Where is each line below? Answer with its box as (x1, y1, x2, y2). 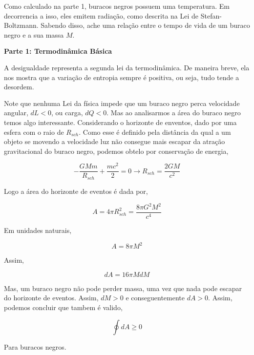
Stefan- (200, 10, 222, 21)
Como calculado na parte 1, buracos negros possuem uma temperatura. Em (4, 1, 230, 11)
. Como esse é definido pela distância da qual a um (79, 126, 231, 137)
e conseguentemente (126, 292, 185, 303)
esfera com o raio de (4, 126, 64, 137)
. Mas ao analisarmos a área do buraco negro (106, 107, 241, 118)
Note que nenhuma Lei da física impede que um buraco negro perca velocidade (4, 98, 240, 108)
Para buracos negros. (4, 341, 66, 352)
